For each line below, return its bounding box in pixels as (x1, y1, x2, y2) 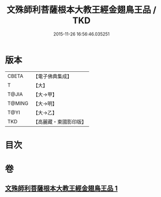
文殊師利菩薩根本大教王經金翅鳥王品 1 (5, 184, 118, 193)
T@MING (7, 100, 29, 107)
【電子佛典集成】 (33, 73, 72, 80)
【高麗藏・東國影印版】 (33, 118, 87, 125)
